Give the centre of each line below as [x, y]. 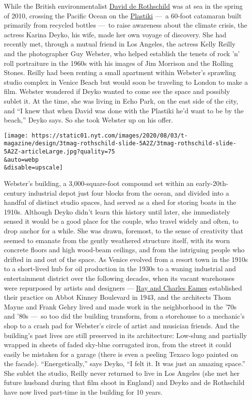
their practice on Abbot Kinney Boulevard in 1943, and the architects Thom [118, 297]
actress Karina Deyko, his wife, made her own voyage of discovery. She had [115, 34]
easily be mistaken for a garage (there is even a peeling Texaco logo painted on [121, 354]
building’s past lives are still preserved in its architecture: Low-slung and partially [126, 335]
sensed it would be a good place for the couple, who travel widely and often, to [121, 221]
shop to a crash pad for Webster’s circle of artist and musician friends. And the [122, 325]
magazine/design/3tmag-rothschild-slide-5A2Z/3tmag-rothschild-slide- [120, 144]
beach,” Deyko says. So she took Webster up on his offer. [89, 120]
